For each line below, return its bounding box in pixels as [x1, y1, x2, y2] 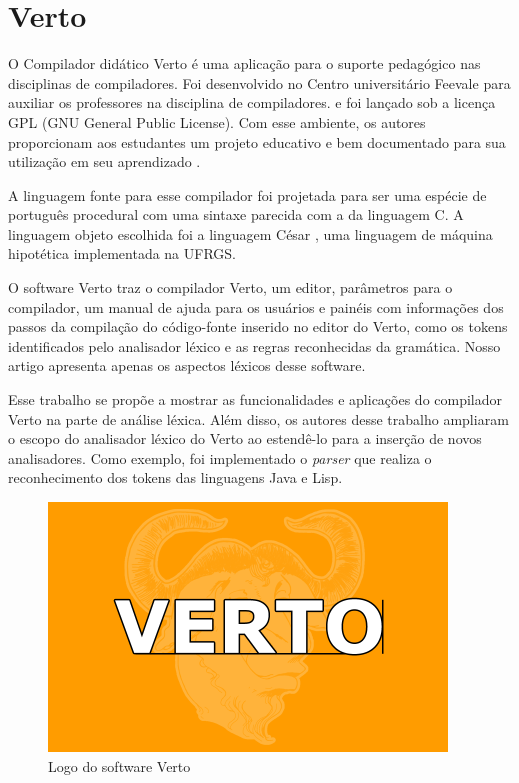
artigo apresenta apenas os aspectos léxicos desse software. [8, 355, 366, 376]
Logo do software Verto [48, 755, 191, 776]
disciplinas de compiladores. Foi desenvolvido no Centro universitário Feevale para [8, 72, 511, 93]
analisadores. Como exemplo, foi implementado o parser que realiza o [8, 447, 432, 468]
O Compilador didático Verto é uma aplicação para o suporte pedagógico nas [8, 53, 481, 74]
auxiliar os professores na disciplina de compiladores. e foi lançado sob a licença [8, 92, 496, 113]
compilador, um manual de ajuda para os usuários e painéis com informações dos [8, 296, 504, 317]
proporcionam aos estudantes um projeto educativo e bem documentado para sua [8, 131, 506, 152]
